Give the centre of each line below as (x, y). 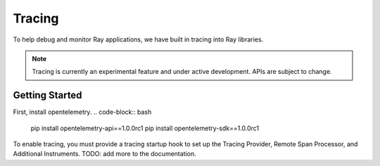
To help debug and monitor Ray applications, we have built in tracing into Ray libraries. (138, 39)
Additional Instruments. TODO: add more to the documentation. (104, 154)
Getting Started (47, 95)
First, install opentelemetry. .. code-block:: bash (82, 112)
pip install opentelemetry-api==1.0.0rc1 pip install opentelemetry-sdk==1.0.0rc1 (145, 128)
